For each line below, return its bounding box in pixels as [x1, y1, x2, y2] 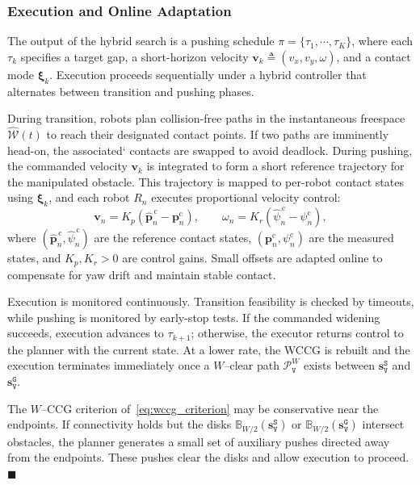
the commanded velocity [7, 157, 128, 174]
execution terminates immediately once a [7, 357, 210, 374]
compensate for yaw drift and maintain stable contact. [7, 265, 276, 282]
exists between [303, 357, 375, 374]
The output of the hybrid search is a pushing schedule [7, 32, 275, 49]
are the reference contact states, [94, 229, 252, 246]
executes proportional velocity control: [151, 189, 341, 206]
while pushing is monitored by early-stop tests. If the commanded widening [7, 308, 380, 325]
